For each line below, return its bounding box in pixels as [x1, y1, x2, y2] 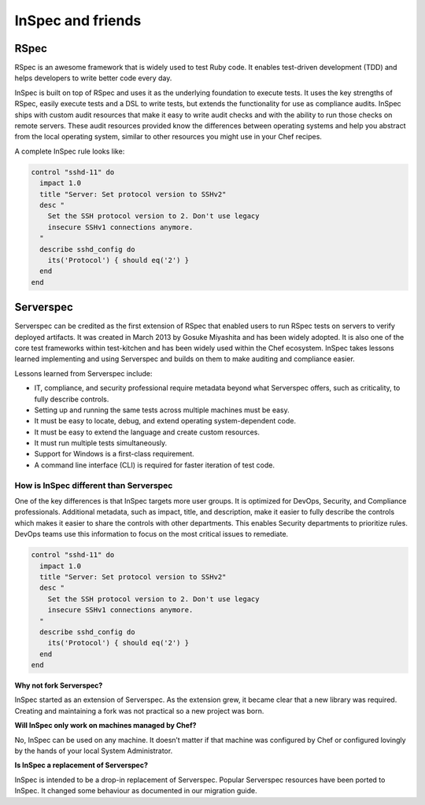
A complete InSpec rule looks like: [14, 146, 125, 156]
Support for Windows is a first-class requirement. [34, 449, 194, 459]
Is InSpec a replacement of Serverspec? [14, 760, 149, 770]
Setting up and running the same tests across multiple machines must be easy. [34, 405, 290, 415]
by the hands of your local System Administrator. [14, 746, 173, 755]
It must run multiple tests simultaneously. [34, 438, 168, 448]
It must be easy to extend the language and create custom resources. [34, 427, 260, 437]
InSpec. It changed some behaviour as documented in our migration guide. [14, 786, 257, 796]
